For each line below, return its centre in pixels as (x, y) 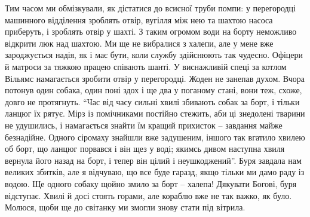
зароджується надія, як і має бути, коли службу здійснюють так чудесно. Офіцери (154, 55)
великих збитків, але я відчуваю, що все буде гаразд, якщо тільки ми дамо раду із (155, 172)
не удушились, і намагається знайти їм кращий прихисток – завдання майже (144, 125)
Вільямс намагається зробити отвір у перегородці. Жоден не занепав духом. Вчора (155, 78)
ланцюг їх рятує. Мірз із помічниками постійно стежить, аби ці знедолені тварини (155, 113)
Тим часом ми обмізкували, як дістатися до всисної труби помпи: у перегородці (150, 8)
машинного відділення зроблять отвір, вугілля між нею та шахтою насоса (139, 19)
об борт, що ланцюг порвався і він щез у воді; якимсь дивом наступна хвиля (145, 149)
